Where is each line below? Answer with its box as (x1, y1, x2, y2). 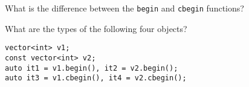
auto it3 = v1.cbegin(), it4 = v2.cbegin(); (5, 74, 187, 83)
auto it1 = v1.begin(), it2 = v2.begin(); (5, 63, 178, 72)
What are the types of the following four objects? (5, 22, 187, 34)
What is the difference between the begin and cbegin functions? (5, 2, 244, 14)
